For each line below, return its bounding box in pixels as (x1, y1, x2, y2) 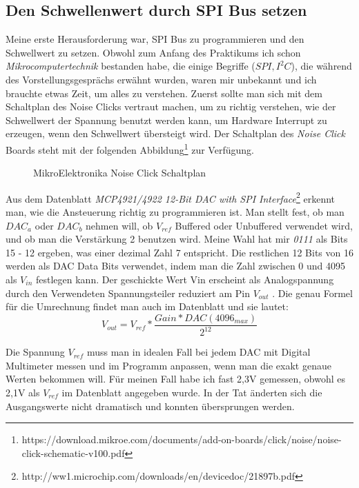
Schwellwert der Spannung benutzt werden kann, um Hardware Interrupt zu (6, 112, 327, 127)
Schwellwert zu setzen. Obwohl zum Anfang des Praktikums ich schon (6, 45, 301, 59)
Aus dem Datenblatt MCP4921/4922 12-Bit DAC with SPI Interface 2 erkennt (6, 189, 336, 205)
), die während (291, 59, 352, 73)
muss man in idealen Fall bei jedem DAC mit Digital (86, 345, 311, 359)
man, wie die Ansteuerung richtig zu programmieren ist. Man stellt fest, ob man (6, 205, 345, 219)
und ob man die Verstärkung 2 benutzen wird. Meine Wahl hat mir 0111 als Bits (6, 232, 348, 246)
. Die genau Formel (272, 285, 353, 300)
